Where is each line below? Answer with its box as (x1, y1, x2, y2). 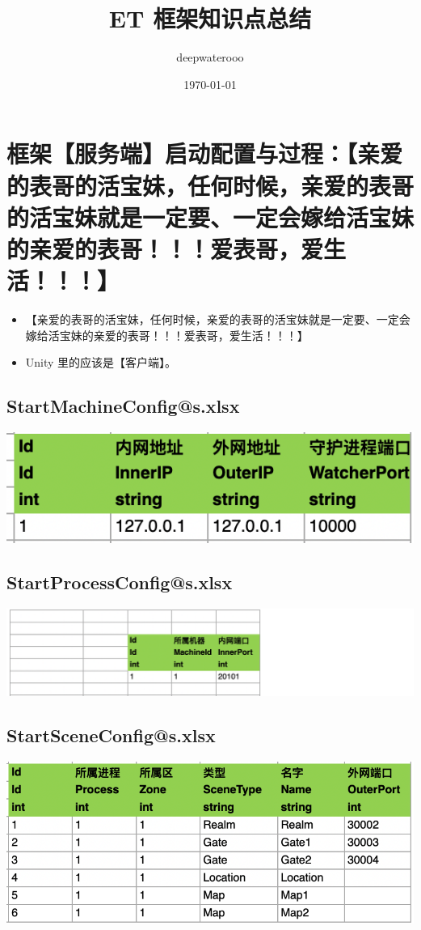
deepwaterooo (176, 49, 244, 66)
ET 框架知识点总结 (108, 2, 312, 35)
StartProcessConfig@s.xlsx (6, 570, 233, 595)
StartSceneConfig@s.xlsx (6, 722, 216, 747)
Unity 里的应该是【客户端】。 (25, 354, 177, 371)
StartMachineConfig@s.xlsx (6, 393, 240, 418)
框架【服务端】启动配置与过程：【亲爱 (6, 137, 403, 170)
